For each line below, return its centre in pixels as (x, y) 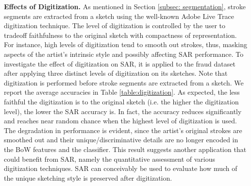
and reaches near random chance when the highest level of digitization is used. (120, 121)
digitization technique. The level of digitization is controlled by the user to (115, 25)
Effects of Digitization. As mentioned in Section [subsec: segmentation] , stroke (125, 6)
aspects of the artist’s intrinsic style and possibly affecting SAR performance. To (124, 54)
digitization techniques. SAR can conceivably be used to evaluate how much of (121, 168)
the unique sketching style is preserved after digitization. (88, 178)
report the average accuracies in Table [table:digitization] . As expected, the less (122, 92)
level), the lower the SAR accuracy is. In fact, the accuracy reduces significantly (123, 111)
